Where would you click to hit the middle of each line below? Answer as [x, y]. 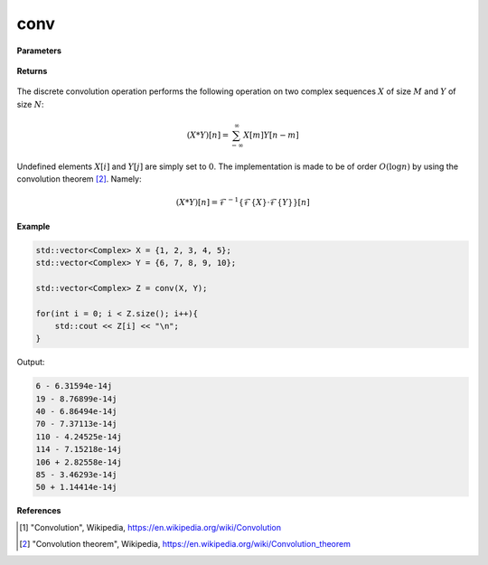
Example [33, 226]
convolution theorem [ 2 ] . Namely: [79, 179]
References [39, 511]
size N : [30, 104]
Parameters [39, 51]
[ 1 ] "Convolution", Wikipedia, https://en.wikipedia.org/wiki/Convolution [150, 527]
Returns [32, 71]
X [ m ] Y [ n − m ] [272, 135]
